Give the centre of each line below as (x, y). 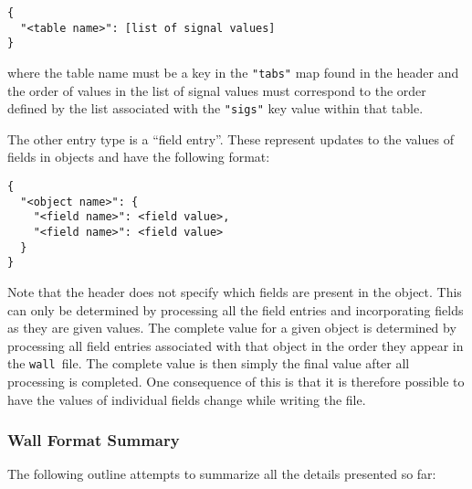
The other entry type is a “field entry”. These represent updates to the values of (231, 138)
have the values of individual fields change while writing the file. (187, 399)
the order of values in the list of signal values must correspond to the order (217, 90)
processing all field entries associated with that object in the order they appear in (236, 345)
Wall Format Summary (94, 440)
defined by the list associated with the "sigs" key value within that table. (215, 108)
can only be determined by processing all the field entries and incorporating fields (236, 309)
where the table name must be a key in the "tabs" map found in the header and (233, 72)
